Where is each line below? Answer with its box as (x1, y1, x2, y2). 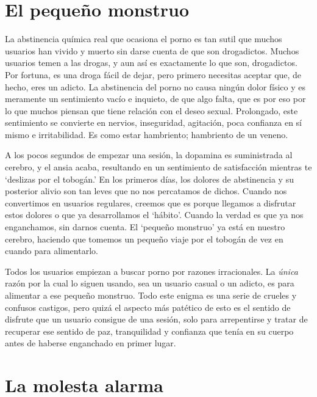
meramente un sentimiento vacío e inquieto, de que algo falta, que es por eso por (5, 92, 306, 105)
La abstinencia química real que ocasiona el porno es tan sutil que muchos (5, 32, 282, 45)
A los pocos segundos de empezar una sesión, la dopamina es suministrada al (5, 148, 293, 161)
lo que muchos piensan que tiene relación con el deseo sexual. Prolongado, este (5, 104, 298, 117)
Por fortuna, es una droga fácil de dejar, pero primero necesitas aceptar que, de (5, 68, 302, 81)
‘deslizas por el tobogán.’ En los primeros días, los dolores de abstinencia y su (5, 172, 294, 185)
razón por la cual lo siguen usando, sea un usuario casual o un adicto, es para (5, 277, 294, 290)
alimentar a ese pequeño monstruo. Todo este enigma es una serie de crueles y (5, 289, 297, 301)
